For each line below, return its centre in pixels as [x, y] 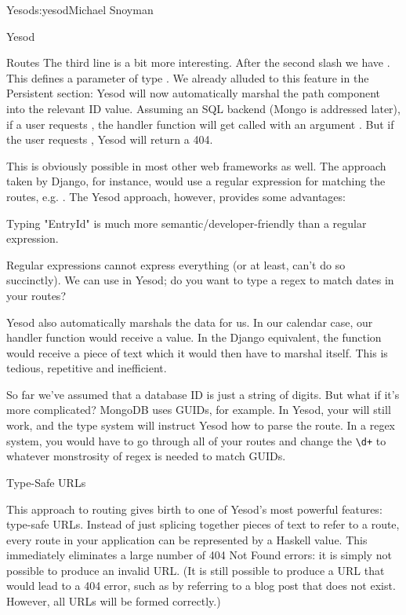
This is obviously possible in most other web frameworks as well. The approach [196, 165]
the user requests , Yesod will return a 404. [110, 139]
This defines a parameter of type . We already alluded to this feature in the [188, 77]
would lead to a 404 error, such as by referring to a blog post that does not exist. [201, 586]
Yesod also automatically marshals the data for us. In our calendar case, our [190, 322]
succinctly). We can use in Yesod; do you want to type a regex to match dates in [200, 280]
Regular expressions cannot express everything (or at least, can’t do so [176, 264]
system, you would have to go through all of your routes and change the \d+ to [196, 440]
